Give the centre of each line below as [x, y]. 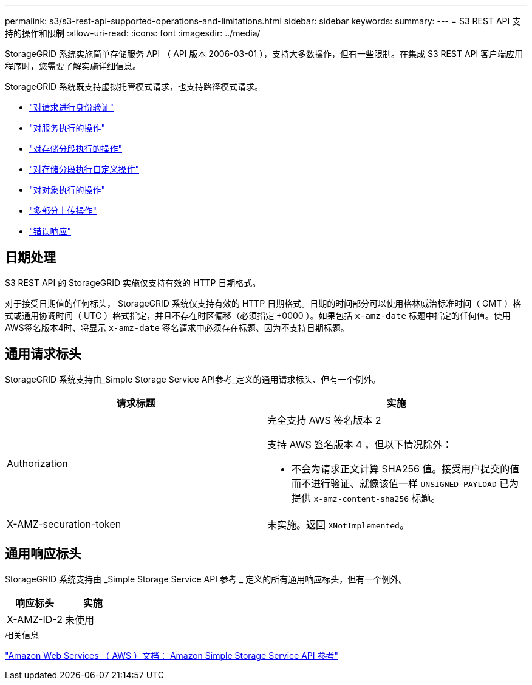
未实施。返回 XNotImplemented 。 [338, 524]
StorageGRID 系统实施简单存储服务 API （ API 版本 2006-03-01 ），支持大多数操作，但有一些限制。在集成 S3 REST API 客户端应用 [264, 54]
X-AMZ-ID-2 [35, 619]
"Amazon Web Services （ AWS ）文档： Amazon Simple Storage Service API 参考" [172, 655]
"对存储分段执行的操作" [76, 148]
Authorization [37, 463]
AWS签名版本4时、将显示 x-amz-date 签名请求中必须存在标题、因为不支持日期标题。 [177, 327]
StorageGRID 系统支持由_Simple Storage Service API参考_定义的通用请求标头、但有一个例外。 [193, 379]
